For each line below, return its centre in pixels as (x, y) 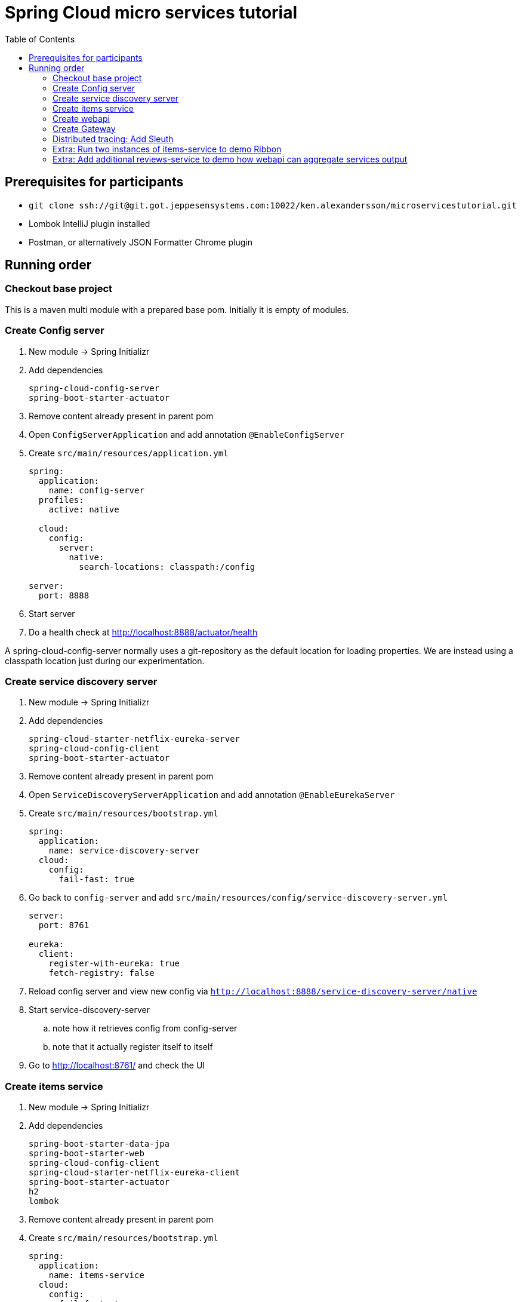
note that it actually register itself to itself (133, 1047)
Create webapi (81, 118)
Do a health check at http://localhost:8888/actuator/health (143, 632)
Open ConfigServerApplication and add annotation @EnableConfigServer (187, 434)
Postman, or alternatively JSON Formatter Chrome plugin (141, 242)
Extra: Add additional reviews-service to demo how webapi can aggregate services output (230, 159)
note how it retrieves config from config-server (145, 1028)
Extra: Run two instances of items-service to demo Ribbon (167, 149)
